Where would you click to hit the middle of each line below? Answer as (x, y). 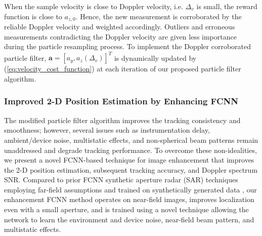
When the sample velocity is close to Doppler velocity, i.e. (94, 6)
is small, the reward (227, 6)
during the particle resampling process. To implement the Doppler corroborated (128, 46)
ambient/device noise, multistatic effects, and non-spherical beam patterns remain (131, 140)
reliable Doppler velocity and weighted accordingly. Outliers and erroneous (120, 27)
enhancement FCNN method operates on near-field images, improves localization (129, 199)
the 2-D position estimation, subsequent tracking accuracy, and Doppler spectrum (131, 169)
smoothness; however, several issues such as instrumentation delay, (107, 130)
